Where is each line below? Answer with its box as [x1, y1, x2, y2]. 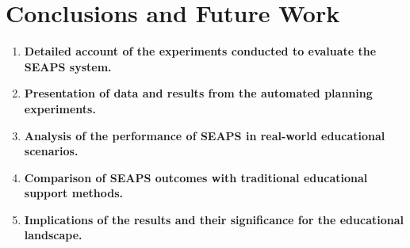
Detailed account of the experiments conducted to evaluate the [24, 43, 377, 59]
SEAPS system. [24, 58, 112, 74]
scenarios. [24, 143, 79, 159]
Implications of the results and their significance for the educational [24, 211, 404, 227]
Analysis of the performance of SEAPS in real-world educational [24, 127, 385, 143]
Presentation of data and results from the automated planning [24, 85, 373, 101]
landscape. [24, 227, 82, 243]
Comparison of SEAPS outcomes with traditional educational [24, 169, 368, 185]
